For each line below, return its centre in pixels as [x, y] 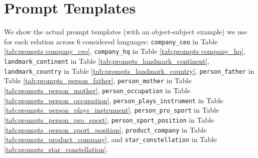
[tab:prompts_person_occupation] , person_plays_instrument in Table [114, 100]
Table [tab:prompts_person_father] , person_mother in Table [98, 80]
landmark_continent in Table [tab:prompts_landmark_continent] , [107, 61]
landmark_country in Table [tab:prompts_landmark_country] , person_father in [129, 71]
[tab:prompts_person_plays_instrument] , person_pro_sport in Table [112, 110]
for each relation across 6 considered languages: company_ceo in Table [111, 41]
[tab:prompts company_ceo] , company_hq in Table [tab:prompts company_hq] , [125, 51]
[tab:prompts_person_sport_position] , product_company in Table [105, 129]
